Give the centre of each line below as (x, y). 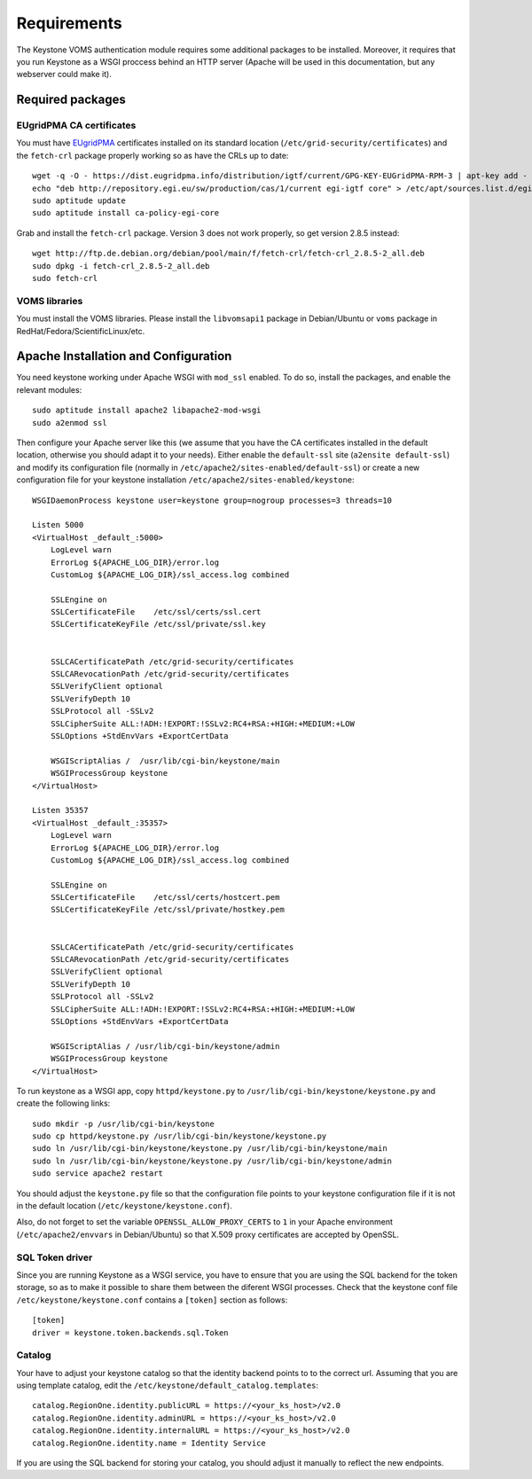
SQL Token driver (55, 1257)
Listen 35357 (60, 810)
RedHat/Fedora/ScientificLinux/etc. (81, 331)
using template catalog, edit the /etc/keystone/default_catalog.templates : (168, 1385)
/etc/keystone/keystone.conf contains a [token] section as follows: (152, 1300)
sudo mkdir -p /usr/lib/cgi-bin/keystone (123, 1123)
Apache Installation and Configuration (124, 356)
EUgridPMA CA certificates (76, 126)
